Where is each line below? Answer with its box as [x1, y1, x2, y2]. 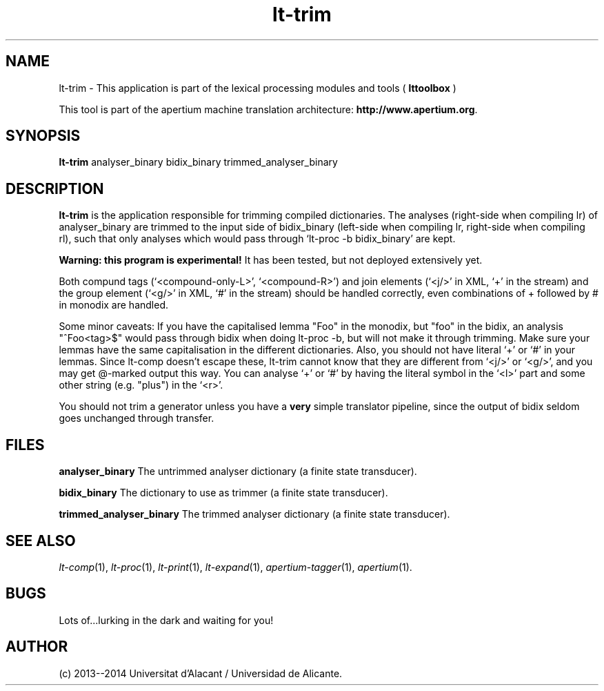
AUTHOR [6, 638, 68, 656]
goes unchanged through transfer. [59, 412, 214, 425]
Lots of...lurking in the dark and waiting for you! [59, 614, 274, 626]
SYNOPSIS [6, 127, 81, 145]
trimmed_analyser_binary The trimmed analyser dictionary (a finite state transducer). [59, 508, 450, 520]
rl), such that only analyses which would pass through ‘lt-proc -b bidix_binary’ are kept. [59, 233, 456, 245]
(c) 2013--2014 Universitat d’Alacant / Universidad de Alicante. [59, 667, 343, 679]
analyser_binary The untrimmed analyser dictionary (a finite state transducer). [59, 465, 417, 478]
